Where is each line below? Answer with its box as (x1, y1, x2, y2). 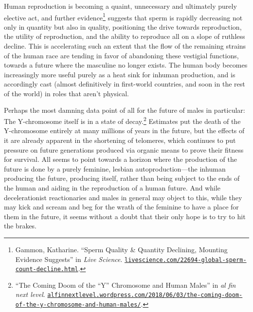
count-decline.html (15, 266, 78, 273)
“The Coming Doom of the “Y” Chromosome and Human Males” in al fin (15, 279, 236, 290)
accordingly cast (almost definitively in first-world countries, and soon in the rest (4, 79, 245, 89)
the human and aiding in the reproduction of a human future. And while (4, 183, 221, 192)
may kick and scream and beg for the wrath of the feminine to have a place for (4, 202, 239, 212)
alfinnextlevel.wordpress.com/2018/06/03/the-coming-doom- (47, 292, 243, 299)
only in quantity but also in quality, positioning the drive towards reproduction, (4, 21, 242, 32)
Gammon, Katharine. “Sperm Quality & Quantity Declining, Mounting (15, 244, 228, 254)
